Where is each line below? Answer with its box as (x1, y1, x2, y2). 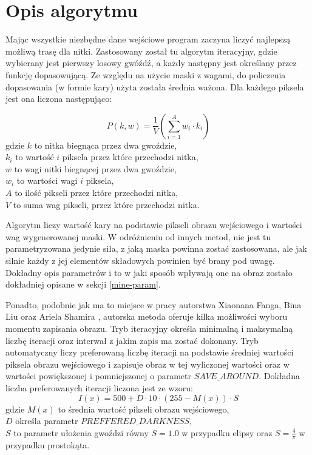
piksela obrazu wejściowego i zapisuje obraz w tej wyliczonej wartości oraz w (5, 357, 290, 370)
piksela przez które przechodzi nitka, (62, 150, 198, 163)
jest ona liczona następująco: (5, 92, 112, 105)
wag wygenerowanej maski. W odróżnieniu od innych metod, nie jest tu (5, 230, 271, 243)
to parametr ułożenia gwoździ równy (13, 426, 149, 439)
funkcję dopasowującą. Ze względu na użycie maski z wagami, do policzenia (5, 68, 286, 81)
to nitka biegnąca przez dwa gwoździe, (34, 138, 177, 151)
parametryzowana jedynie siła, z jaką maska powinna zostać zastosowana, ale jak (5, 242, 307, 255)
